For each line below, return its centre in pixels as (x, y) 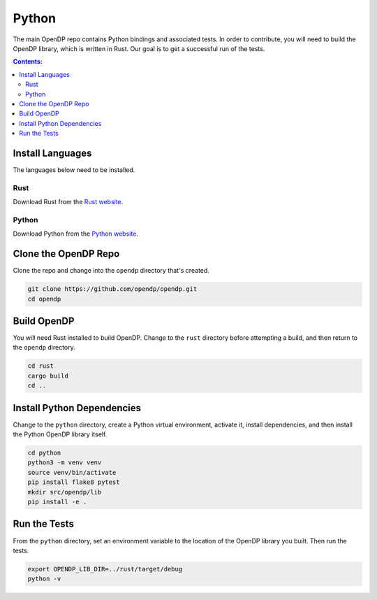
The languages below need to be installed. (74, 170)
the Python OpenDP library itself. (60, 434)
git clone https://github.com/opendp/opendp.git (112, 289)
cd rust (40, 366)
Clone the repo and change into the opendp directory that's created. (111, 271)
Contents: (28, 62)
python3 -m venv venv (65, 463)
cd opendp (44, 299)
